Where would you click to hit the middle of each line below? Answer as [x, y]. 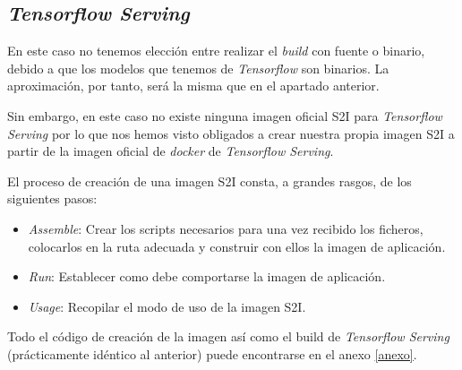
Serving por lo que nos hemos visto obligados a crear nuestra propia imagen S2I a [231, 133]
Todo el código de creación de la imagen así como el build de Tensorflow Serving [228, 336]
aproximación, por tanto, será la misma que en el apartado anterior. [193, 86]
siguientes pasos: [52, 198]
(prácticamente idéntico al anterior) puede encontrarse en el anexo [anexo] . [212, 353]
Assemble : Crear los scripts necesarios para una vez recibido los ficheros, [226, 228]
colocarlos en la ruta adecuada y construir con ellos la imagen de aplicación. [237, 246]
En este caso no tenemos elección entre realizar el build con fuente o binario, [216, 51]
